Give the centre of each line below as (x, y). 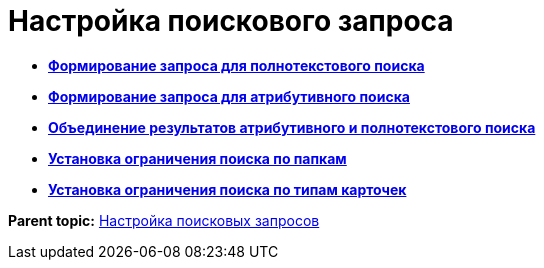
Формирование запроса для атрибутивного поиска (229, 96)
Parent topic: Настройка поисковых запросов (164, 220)
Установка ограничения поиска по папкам (197, 158)
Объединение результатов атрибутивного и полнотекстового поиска (292, 127)
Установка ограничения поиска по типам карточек (227, 189)
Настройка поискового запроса (231, 21)
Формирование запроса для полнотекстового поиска (236, 65)
